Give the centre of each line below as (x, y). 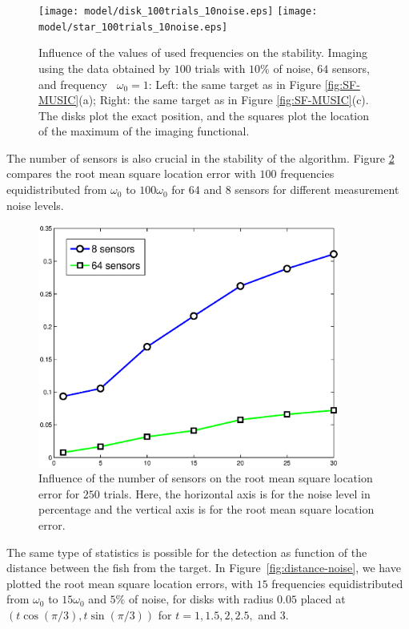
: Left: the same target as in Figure (235, 84)
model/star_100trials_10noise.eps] (133, 27)
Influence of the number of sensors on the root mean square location (206, 478)
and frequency (73, 84)
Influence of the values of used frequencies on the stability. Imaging (203, 52)
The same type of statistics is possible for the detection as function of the (187, 552)
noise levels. (35, 205)
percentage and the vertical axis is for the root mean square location (207, 509)
